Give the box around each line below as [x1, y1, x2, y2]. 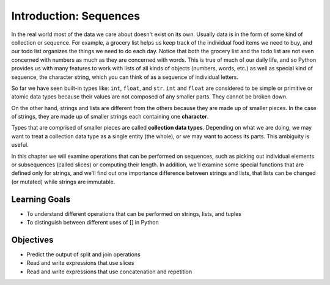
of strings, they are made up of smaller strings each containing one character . [11, 113, 209, 120]
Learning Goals [11, 194, 71, 204]
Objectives [11, 234, 54, 245]
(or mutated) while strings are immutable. [11, 178, 116, 185]
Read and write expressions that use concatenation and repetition [26, 268, 193, 275]
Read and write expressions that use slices [26, 259, 134, 267]
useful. [11, 141, 29, 149]
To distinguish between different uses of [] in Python [26, 219, 159, 226]
